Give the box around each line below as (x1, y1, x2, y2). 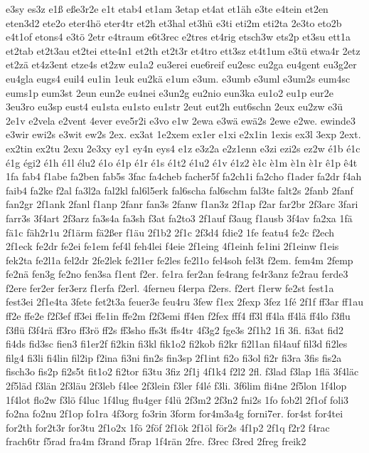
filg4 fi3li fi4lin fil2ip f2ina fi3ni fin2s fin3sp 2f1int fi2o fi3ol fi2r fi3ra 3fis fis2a (6, 350, 342, 365)
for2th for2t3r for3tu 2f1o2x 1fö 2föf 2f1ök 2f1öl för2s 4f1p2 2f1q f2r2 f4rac (6, 420, 330, 434)
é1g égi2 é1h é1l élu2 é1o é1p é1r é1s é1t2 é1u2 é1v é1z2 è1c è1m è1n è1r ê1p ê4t (6, 155, 358, 170)
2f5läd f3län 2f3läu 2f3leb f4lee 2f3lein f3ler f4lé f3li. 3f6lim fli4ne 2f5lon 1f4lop (6, 378, 347, 393)
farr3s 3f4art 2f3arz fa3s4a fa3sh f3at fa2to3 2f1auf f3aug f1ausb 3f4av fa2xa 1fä (6, 210, 353, 225)
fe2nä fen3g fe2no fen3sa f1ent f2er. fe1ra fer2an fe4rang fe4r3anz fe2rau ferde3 (6, 266, 348, 281)
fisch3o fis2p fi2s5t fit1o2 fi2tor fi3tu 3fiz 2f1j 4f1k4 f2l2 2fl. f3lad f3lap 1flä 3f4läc (6, 364, 359, 379)
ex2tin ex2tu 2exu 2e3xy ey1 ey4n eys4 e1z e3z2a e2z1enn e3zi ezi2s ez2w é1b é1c (6, 140, 360, 155)
